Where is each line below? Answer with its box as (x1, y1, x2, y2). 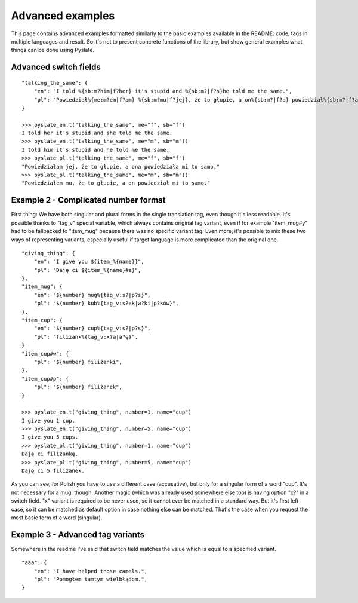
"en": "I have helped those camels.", (33, 568, 148, 574)
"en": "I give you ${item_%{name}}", (33, 258, 144, 265)
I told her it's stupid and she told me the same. (21, 130, 173, 137)
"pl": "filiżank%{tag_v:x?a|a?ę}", (33, 333, 138, 340)
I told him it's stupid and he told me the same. (21, 146, 170, 153)
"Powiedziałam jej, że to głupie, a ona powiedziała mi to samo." (21, 163, 220, 170)
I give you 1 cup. (21, 417, 76, 424)
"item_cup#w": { (21, 350, 69, 357)
